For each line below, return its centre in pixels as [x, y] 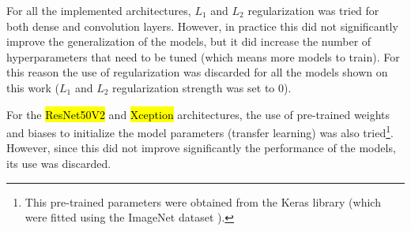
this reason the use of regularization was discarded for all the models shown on [197, 72]
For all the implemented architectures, [99, 10]
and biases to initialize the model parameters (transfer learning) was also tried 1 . [200, 131]
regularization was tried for [313, 10]
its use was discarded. [59, 163]
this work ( [33, 87]
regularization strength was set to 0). [202, 87]
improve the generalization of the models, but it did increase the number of [189, 41]
